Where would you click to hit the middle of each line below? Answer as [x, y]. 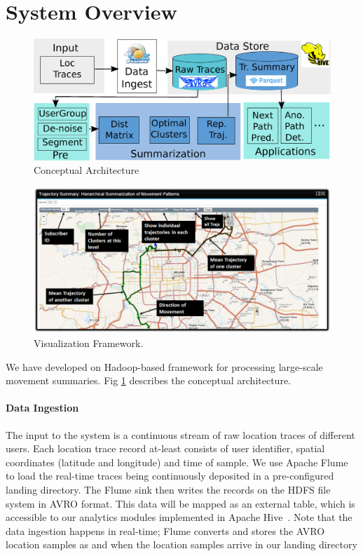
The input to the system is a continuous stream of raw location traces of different [180, 434]
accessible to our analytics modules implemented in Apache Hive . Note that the [179, 517]
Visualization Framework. [89, 343]
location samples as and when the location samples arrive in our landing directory [181, 544]
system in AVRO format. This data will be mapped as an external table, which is [180, 503]
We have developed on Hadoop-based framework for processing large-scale [164, 366]
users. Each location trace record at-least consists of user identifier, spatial [165, 448]
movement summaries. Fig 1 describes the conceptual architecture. [149, 380]
